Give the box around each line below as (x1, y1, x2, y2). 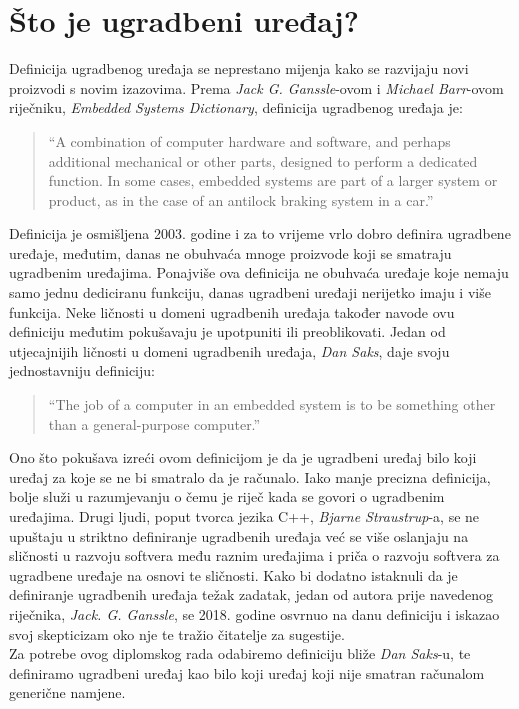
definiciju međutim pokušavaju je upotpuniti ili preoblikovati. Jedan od (9, 321, 446, 342)
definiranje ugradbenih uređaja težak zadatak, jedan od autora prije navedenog (9, 584, 494, 605)
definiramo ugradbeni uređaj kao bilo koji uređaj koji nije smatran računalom (9, 662, 485, 683)
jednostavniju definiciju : (9, 360, 155, 381)
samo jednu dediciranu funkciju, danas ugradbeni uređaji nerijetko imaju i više (9, 282, 491, 303)
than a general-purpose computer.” (48, 413, 261, 434)
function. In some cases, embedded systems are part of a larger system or (48, 170, 498, 191)
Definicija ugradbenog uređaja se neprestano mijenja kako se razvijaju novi (9, 58, 469, 79)
